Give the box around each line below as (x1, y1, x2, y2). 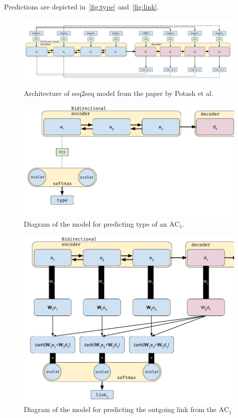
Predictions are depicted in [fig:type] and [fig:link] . (4, 1, 159, 11)
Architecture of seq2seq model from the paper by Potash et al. (24, 88, 214, 98)
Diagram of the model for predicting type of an (24, 219, 167, 229)
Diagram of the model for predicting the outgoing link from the (24, 404, 217, 415)
